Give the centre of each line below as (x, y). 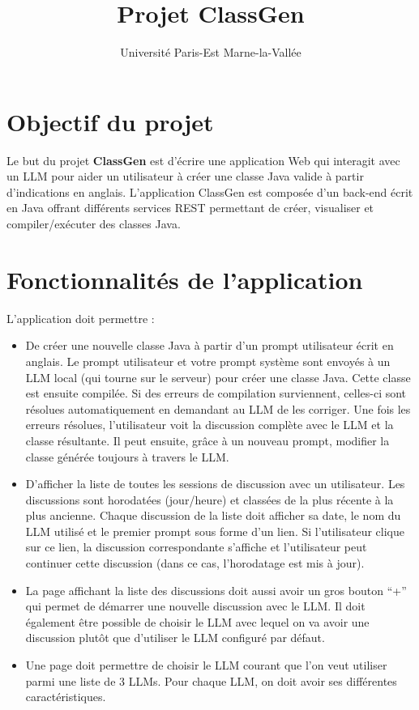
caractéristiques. (66, 697)
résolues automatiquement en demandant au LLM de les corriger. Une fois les (218, 408)
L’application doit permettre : (81, 318)
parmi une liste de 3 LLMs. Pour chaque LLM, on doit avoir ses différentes (211, 680)
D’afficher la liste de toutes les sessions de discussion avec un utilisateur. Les (215, 484)
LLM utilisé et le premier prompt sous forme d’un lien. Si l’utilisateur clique (215, 531)
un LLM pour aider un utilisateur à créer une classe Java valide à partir (185, 176)
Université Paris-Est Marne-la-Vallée (211, 52)
